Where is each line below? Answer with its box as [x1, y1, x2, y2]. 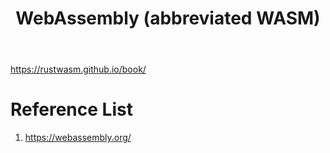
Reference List [10, 98, 133, 121]
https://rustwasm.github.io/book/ [10, 63, 147, 76]
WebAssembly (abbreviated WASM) [15, 7, 321, 30]
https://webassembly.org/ [24, 132, 132, 144]
